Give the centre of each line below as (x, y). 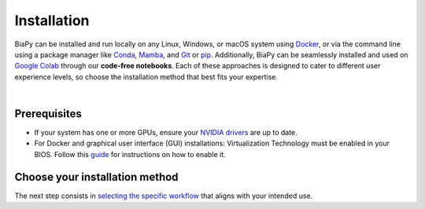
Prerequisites (48, 114)
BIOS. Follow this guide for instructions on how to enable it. (130, 154)
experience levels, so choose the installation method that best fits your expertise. (146, 77)
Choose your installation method (96, 177)
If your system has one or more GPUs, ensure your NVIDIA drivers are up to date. (166, 133)
